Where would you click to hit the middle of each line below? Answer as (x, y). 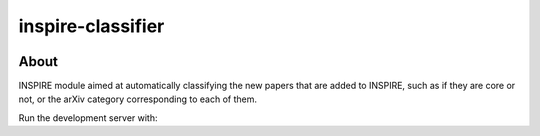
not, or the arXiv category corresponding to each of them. (137, 99)
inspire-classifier (91, 26)
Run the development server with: (88, 117)
